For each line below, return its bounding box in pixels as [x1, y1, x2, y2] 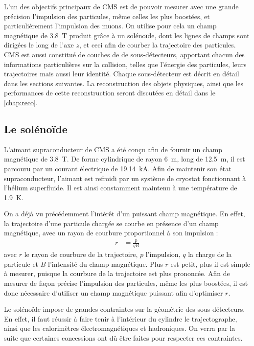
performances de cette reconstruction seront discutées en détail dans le [4, 88, 215, 98]
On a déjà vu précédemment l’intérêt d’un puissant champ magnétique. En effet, [4, 208, 245, 219]
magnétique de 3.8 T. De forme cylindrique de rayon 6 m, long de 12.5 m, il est [4, 154, 245, 164]
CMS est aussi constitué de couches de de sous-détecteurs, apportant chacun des [4, 49, 245, 59]
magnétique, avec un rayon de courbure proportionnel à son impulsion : [4, 228, 218, 238]
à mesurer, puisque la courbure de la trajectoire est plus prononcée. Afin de [4, 268, 230, 278]
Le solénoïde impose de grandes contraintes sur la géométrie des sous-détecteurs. [4, 304, 245, 314]
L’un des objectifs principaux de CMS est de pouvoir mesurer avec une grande [4, 1, 239, 11]
